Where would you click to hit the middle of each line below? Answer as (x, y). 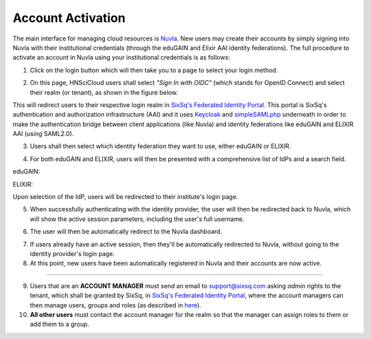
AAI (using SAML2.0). (43, 134)
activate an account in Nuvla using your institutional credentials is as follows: (121, 58)
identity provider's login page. (72, 253)
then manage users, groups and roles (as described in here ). (116, 305)
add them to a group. (59, 324)
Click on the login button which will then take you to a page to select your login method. (154, 70)
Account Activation (69, 18)
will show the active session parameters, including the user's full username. (137, 219)
